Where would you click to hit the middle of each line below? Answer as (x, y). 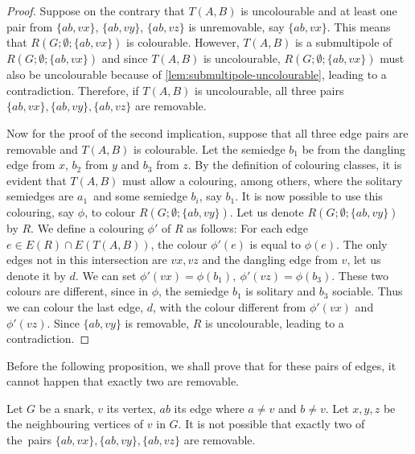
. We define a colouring (87, 227)
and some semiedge (140, 196)
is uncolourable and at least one (319, 10)
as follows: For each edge (248, 227)
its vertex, (131, 408)
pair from (30, 26)
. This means (359, 26)
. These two (360, 275)
